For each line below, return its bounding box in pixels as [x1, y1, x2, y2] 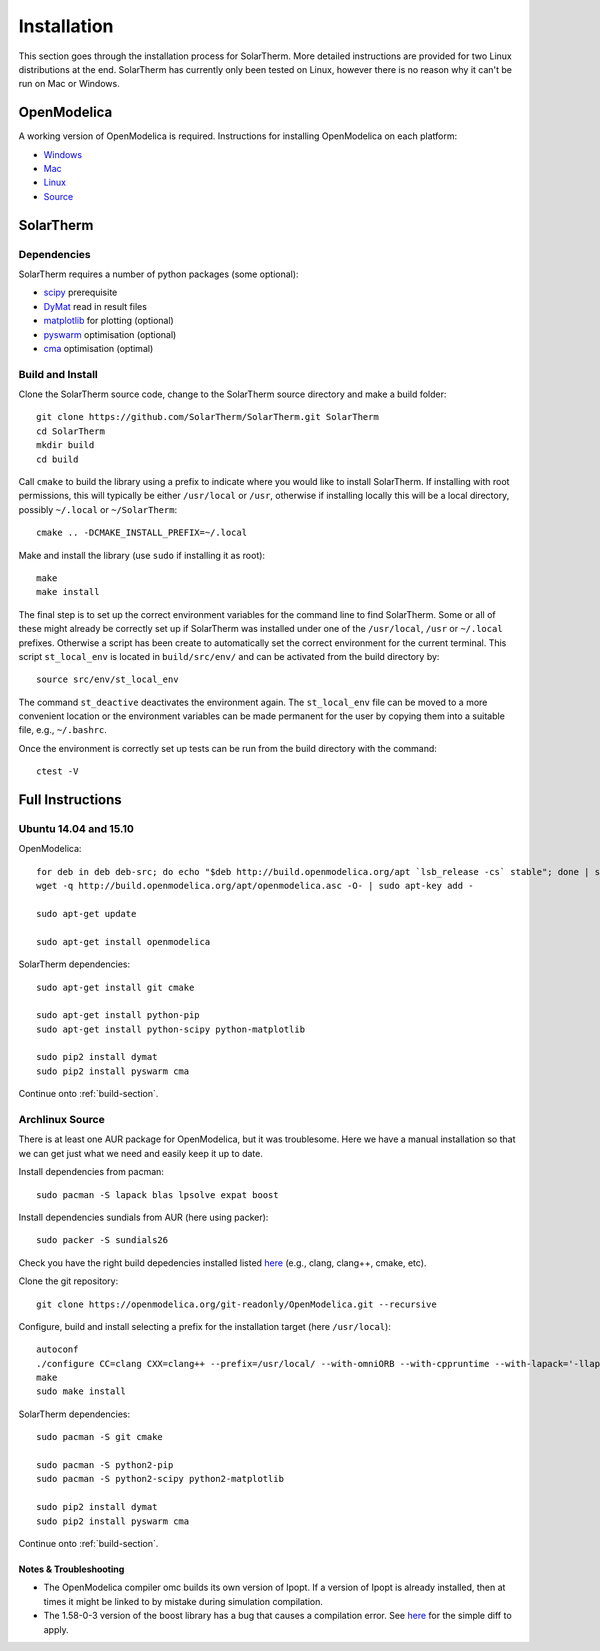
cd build [36, 453, 79, 465]
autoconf [36, 1344, 79, 1355]
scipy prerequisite [43, 286, 118, 299]
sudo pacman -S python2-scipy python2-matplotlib [36, 1473, 285, 1485]
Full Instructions [18, 791, 122, 809]
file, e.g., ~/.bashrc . [18, 724, 107, 736]
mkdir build [36, 440, 95, 451]
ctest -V [36, 766, 79, 777]
